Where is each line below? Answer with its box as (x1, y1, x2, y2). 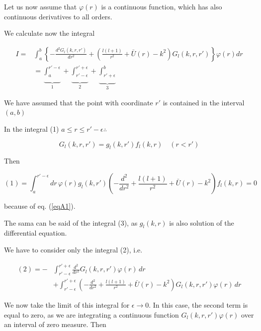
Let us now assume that (4, 1, 77, 11)
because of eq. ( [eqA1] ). (4, 201, 76, 211)
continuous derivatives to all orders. (4, 11, 112, 21)
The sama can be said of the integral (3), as (4, 217, 138, 228)
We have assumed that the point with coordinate (4, 97, 153, 107)
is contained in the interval (163, 97, 245, 107)
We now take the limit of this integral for (4, 299, 130, 310)
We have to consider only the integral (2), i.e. (4, 245, 143, 255)
